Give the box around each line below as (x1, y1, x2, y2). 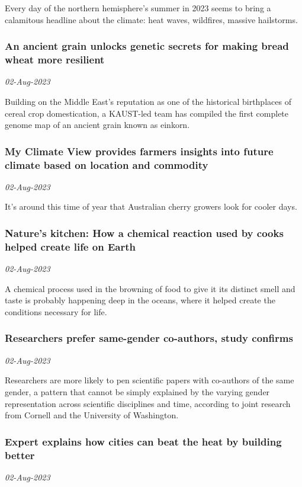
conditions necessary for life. (5, 305, 107, 318)
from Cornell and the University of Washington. (5, 409, 179, 421)
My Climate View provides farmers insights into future (5, 143, 274, 158)
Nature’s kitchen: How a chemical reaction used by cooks (5, 225, 284, 240)
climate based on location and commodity (5, 157, 208, 172)
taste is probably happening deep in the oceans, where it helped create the (5, 294, 275, 306)
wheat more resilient (5, 52, 105, 67)
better (5, 447, 35, 462)
